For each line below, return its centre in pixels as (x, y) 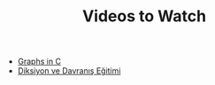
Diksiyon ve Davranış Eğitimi (69, 71)
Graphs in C (39, 62)
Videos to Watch (144, 16)
